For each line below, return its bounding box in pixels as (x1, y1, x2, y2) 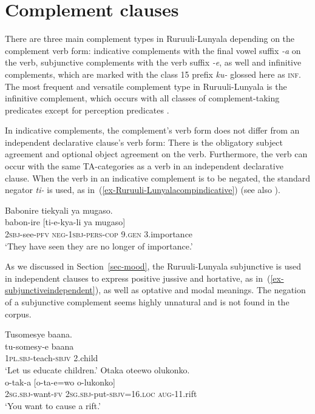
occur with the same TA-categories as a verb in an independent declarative (5, 160, 283, 172)
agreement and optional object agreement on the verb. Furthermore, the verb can (5, 148, 308, 160)
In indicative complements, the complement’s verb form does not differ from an (5, 124, 300, 137)
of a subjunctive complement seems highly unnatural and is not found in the (5, 296, 290, 308)
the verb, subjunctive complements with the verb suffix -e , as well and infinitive (5, 56, 302, 69)
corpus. (5, 307, 32, 320)
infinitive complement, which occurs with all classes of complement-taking (5, 92, 280, 104)
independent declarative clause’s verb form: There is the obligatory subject (5, 135, 283, 148)
